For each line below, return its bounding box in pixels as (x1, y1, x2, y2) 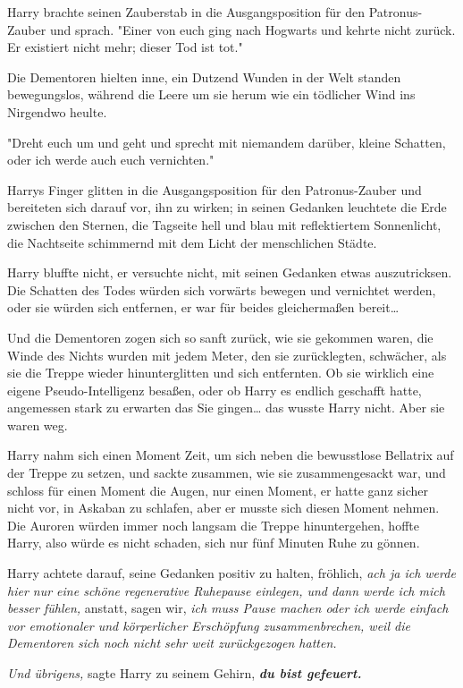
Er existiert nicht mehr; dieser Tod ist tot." (7, 38, 243, 56)
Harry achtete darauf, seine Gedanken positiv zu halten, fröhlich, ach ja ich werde (7, 564, 456, 582)
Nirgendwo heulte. (7, 102, 107, 121)
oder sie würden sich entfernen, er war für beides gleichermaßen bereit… (7, 298, 400, 317)
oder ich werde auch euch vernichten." (7, 150, 215, 169)
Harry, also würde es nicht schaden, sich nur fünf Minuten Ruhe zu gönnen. (7, 533, 420, 552)
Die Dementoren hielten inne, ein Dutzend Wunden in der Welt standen (7, 67, 401, 86)
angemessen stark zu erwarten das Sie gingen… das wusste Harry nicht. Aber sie (7, 398, 445, 417)
